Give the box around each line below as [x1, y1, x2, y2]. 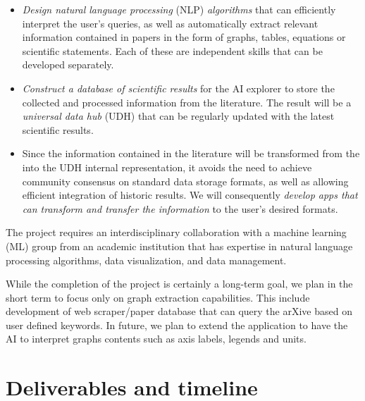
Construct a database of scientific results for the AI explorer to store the [22, 80, 335, 95]
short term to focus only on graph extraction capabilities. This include [6, 290, 310, 304]
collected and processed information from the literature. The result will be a [22, 94, 352, 109]
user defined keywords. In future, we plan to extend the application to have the [6, 317, 348, 332]
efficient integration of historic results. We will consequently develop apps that [22, 187, 358, 202]
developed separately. [22, 57, 114, 72]
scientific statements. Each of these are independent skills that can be [22, 43, 323, 58]
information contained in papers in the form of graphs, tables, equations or [22, 30, 346, 44]
